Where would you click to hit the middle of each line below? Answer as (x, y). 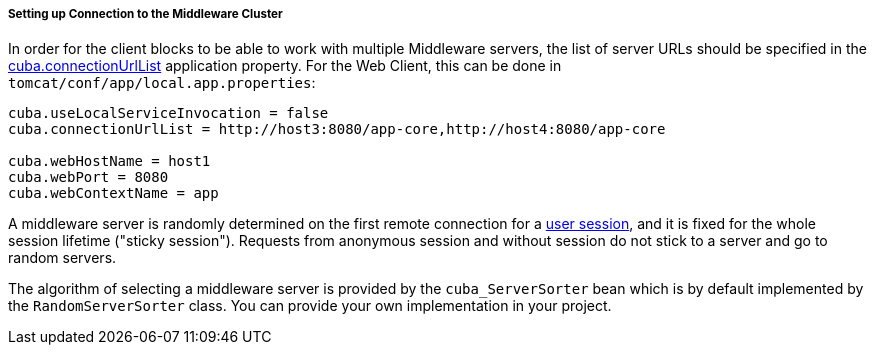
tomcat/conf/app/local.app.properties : (162, 83)
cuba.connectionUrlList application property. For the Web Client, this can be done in (285, 66)
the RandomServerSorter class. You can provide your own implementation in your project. (310, 306)
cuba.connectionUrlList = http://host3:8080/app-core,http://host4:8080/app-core (337, 129)
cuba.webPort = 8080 (88, 177)
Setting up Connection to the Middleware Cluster (145, 14)
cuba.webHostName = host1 (109, 161)
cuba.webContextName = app (113, 193)
